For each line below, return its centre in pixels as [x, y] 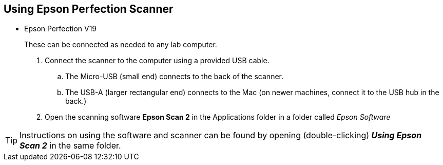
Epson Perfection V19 [61, 29]
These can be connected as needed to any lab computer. [121, 45]
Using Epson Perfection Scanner [89, 9]
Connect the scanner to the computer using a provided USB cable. [157, 61]
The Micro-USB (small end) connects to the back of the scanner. [174, 77]
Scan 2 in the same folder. [70, 146]
